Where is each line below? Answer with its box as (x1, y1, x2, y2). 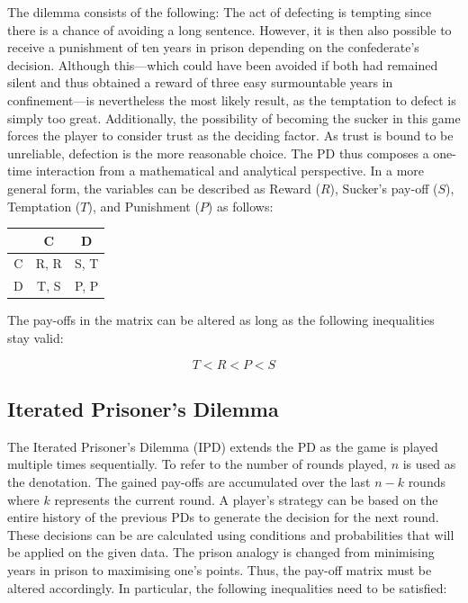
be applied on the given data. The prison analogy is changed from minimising (7, 543, 435, 562)
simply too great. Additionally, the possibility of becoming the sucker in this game (7, 108, 461, 127)
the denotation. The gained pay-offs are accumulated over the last (7, 472, 371, 490)
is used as (402, 454, 456, 473)
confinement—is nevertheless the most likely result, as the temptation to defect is (7, 90, 456, 109)
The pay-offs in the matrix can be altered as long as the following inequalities (7, 310, 435, 329)
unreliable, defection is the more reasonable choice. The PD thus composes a (7, 143, 429, 162)
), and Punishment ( (87, 196, 200, 215)
